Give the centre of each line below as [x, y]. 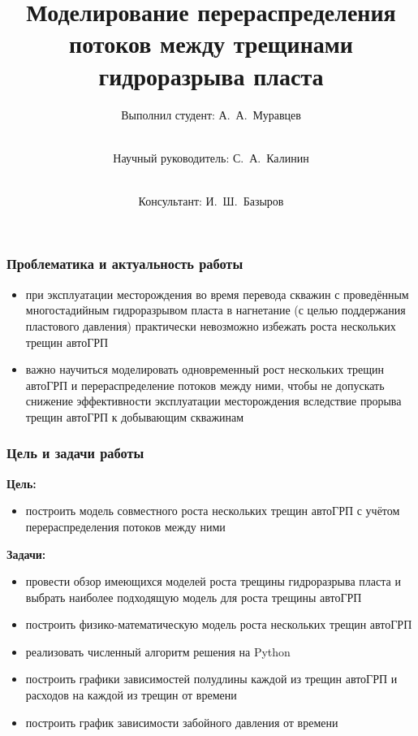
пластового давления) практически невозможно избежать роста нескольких [211, 325]
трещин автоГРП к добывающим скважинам [135, 416]
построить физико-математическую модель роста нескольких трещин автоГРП [219, 624]
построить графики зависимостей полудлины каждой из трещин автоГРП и [211, 679]
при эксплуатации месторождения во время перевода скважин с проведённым [217, 294]
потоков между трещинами [211, 43]
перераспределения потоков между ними [125, 526]
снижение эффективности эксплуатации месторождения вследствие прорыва [213, 401]
